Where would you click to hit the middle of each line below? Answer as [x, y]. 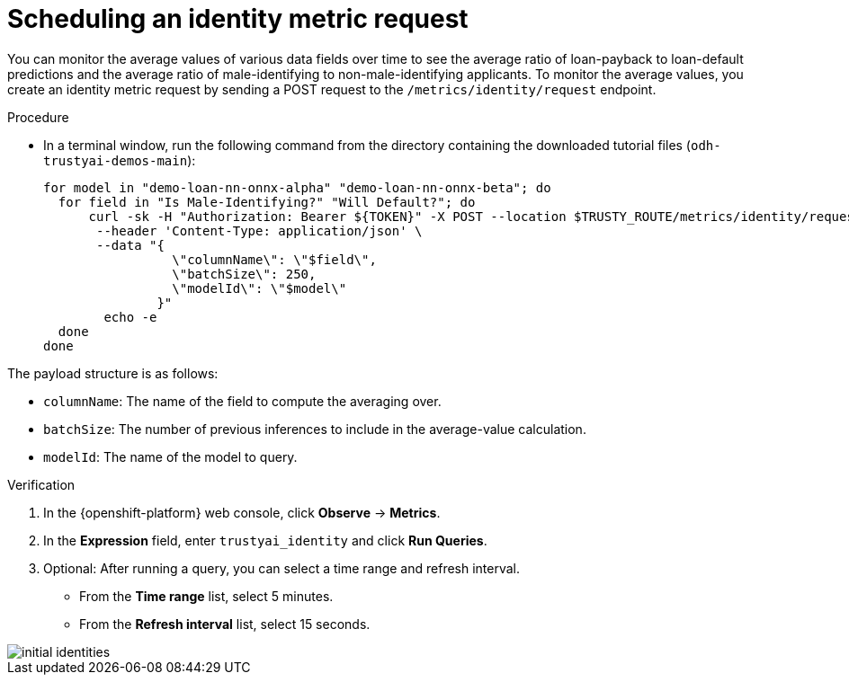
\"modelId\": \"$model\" [259, 288]
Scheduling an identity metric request [238, 19]
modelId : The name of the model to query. [170, 456]
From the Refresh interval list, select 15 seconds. [225, 624]
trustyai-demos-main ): [120, 160]
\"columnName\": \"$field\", [274, 259]
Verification [41, 484]
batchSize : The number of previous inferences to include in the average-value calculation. [315, 429]
